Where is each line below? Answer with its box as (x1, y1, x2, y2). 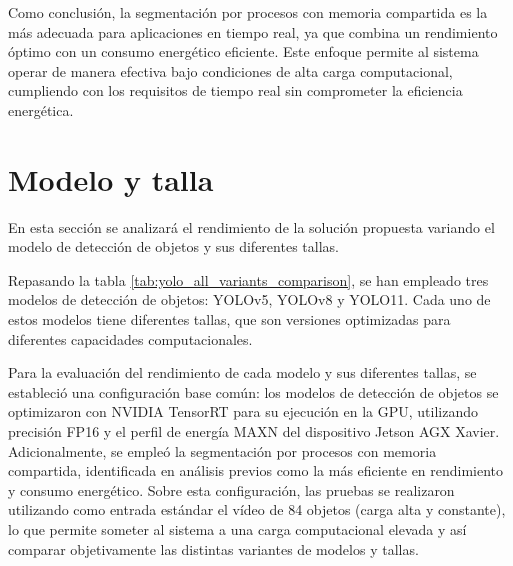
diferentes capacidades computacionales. (8, 328, 253, 349)
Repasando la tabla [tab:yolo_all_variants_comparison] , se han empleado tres (8, 269, 489, 290)
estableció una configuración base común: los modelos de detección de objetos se (8, 381, 499, 402)
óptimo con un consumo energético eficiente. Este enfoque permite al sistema (8, 41, 479, 62)
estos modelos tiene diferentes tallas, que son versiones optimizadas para (8, 309, 451, 330)
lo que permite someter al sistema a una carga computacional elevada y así (8, 519, 467, 539)
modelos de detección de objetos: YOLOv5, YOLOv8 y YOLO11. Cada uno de (8, 289, 491, 310)
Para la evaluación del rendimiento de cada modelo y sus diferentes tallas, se (8, 362, 477, 383)
